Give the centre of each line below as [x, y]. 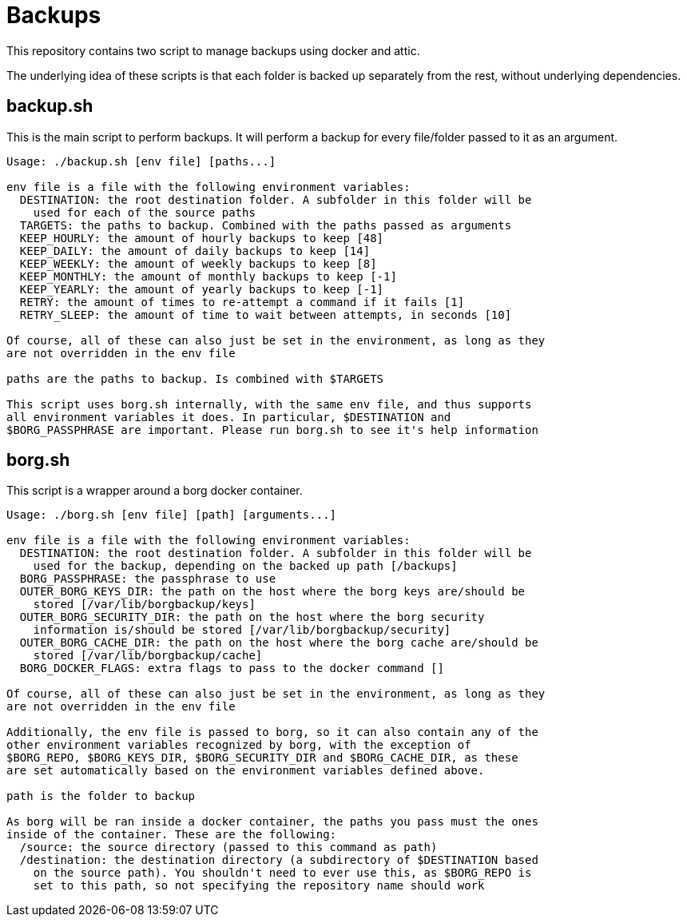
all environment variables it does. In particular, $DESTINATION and [229, 417]
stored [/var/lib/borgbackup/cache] [148, 656]
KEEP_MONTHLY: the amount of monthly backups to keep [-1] [208, 276]
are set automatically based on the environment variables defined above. [246, 771]
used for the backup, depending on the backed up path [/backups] [245, 566]
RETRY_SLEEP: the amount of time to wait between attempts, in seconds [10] [266, 314]
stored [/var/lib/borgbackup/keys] [144, 605]
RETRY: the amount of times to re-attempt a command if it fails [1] [242, 302]
